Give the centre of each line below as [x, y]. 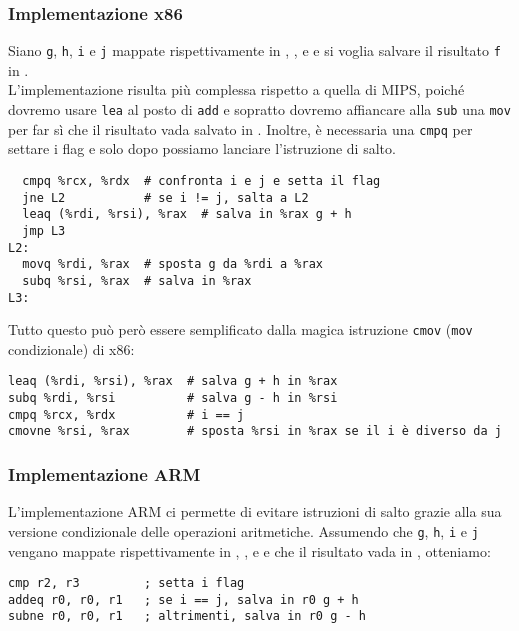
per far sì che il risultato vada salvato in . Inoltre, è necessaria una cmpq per [240, 128]
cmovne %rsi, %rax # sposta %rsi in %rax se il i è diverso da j [255, 431]
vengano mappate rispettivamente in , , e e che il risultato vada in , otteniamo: [249, 550]
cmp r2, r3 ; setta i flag [126, 583]
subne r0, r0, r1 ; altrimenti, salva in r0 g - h [187, 616]
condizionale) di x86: [71, 348]
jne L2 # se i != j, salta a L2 [165, 197]
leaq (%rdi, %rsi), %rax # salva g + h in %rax [173, 381]
